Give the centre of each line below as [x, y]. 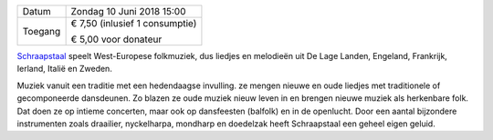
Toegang [42, 31]
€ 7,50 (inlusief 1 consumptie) [134, 23]
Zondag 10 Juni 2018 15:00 [128, 11]
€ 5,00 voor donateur [116, 39]
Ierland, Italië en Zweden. [65, 69]
